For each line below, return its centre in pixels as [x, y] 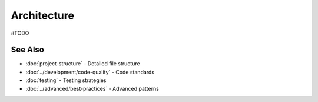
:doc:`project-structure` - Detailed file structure [83, 64]
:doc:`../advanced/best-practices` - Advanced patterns [92, 88]
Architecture [43, 15]
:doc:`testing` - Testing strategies [66, 80]
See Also [27, 50]
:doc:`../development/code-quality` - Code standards [90, 72]
